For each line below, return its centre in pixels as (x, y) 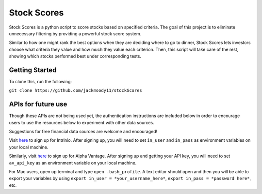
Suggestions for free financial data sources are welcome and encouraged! (83, 132)
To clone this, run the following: (41, 82)
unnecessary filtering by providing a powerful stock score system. (75, 33)
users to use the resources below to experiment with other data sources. (82, 122)
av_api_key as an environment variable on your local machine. (73, 163)
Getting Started (33, 70)
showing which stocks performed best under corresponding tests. (75, 56)
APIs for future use (38, 104)
